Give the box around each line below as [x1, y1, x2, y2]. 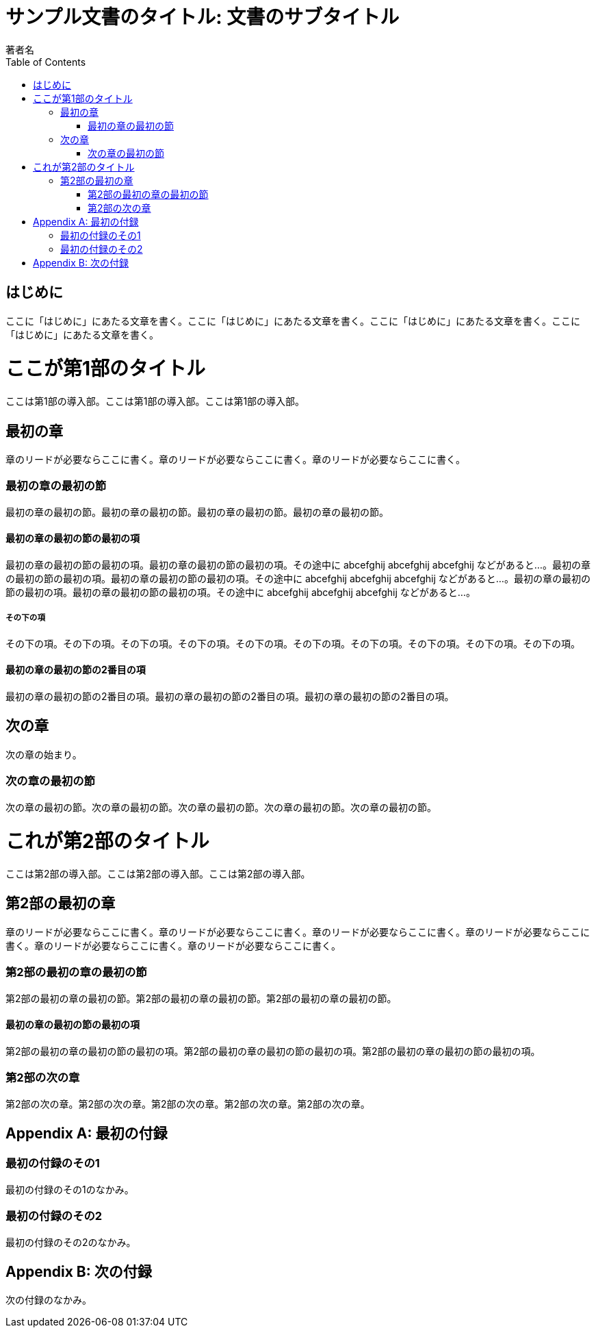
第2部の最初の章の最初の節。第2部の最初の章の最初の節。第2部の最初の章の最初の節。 [5, 992, 397, 1004]
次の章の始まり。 [5, 748, 82, 760]
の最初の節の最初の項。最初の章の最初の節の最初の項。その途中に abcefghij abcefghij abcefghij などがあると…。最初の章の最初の [5, 572, 591, 584]
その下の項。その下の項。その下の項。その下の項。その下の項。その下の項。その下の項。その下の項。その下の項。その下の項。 [5, 637, 580, 649]
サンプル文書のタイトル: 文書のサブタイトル [5, 5, 400, 29]
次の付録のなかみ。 [5, 1294, 92, 1306]
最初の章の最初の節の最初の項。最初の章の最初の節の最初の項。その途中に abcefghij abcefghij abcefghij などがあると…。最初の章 [5, 558, 591, 571]
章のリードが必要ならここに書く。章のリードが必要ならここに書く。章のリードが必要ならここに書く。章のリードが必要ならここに [5, 925, 590, 938]
